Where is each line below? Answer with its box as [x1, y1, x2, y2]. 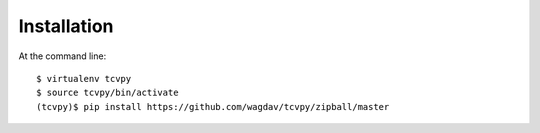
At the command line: [18, 50, 107, 62]
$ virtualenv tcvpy [36, 73, 132, 84]
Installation [18, 15, 114, 37]
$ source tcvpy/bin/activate [36, 87, 179, 99]
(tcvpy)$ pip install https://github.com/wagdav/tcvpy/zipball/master [36, 101, 390, 112]
